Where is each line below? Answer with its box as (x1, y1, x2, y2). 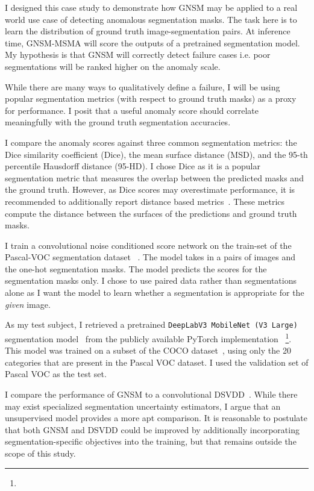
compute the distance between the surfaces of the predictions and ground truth (5, 207, 297, 219)
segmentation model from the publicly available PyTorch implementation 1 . (5, 330, 292, 345)
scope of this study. (5, 446, 76, 459)
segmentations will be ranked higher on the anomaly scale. (5, 60, 221, 72)
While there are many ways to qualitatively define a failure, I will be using (5, 80, 280, 93)
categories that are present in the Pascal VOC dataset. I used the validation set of (5, 355, 309, 368)
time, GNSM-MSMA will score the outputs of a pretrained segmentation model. (5, 36, 300, 49)
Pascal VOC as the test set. (5, 367, 107, 380)
